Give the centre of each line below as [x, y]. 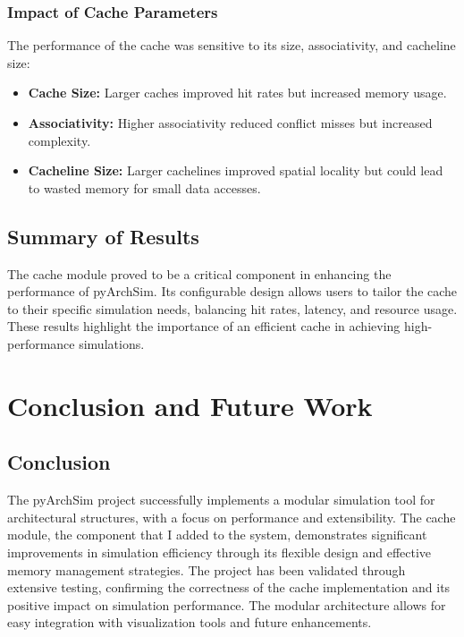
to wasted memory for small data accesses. [144, 187]
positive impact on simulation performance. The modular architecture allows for [227, 604]
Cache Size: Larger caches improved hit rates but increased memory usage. [237, 93]
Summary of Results [103, 236]
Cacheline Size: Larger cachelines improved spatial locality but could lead [236, 170]
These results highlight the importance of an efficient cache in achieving [204, 326]
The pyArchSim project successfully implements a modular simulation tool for [221, 500]
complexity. [59, 140]
